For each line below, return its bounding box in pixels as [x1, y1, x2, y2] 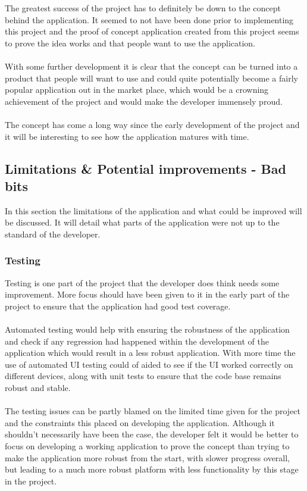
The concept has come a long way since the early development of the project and [5, 118, 300, 130]
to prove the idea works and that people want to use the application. [5, 36, 256, 49]
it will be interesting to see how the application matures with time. [5, 130, 249, 142]
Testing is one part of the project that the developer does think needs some [5, 276, 280, 289]
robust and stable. [5, 381, 71, 394]
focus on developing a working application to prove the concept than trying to [5, 440, 290, 452]
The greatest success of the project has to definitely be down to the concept [5, 2, 281, 14]
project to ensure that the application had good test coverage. [5, 299, 231, 312]
